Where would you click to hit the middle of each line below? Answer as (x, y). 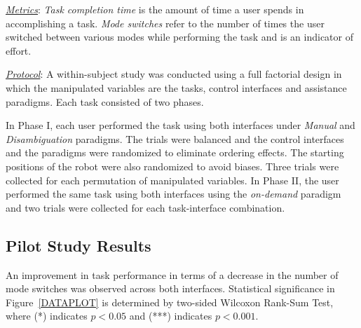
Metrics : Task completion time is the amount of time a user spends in (155, 9)
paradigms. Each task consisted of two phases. (105, 101)
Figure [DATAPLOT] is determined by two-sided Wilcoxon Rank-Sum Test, (170, 302)
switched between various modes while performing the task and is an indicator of (179, 37)
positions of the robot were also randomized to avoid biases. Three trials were (172, 166)
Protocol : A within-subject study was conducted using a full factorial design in (174, 74)
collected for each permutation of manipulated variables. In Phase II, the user (172, 180)
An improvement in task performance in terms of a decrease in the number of (172, 274)
